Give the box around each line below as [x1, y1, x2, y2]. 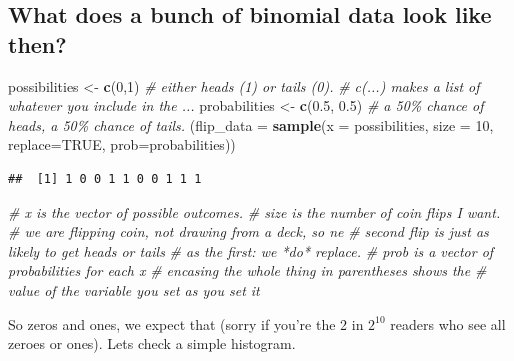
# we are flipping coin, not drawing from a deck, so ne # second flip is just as [8, 221, 489, 242]
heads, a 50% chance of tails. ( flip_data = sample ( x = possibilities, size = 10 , [8, 114, 494, 135]
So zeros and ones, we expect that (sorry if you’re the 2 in [8, 313, 364, 334]
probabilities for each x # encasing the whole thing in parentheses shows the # [8, 260, 487, 281]
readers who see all [390, 313, 506, 334]
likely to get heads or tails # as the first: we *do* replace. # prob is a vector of [8, 240, 494, 261]
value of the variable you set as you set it [8, 279, 260, 300]
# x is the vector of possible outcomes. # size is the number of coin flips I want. [8, 201, 501, 222]
